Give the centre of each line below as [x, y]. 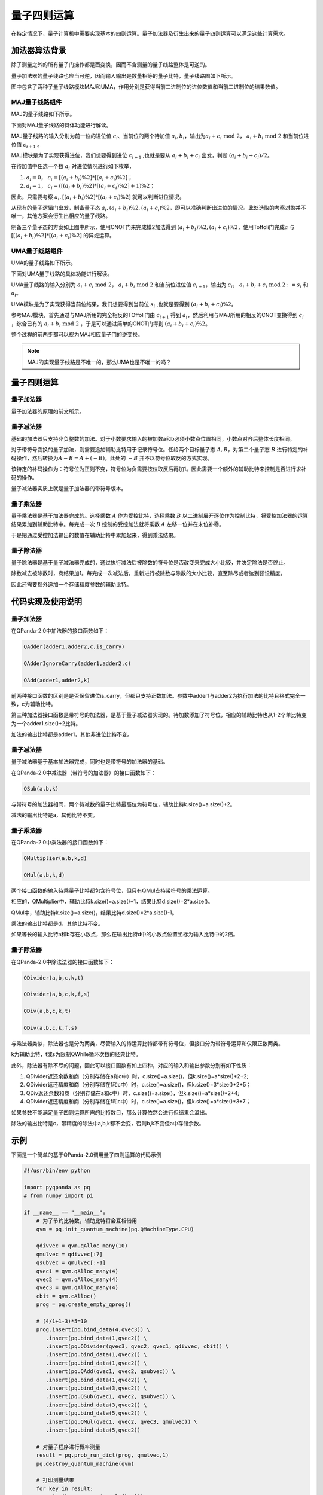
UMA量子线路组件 [37, 251]
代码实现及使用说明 [46, 601]
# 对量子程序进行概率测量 [68, 1447]
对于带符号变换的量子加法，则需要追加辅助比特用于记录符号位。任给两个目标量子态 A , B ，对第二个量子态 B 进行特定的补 [160, 450]
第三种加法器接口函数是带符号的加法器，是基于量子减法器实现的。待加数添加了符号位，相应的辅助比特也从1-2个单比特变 [159, 715]
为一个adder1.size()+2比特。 [46, 723]
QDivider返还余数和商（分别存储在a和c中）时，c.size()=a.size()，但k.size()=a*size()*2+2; [137, 1076]
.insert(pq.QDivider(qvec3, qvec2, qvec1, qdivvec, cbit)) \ [137, 1346]
